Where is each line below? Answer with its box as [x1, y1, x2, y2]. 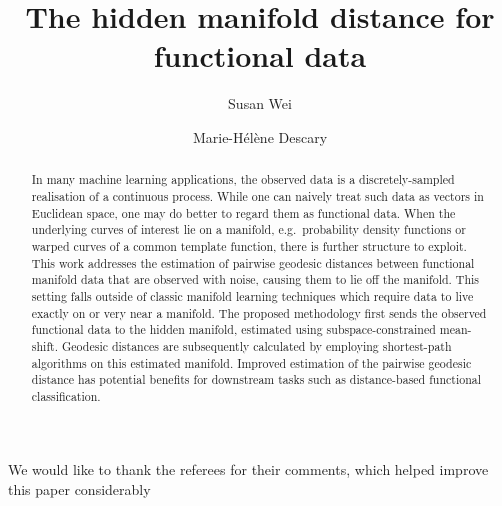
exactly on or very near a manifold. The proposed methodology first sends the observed [31, 304, 487, 321]
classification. [31, 387, 101, 404]
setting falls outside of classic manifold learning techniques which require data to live [31, 287, 474, 304]
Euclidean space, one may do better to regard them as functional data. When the [31, 204, 456, 221]
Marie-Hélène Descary [192, 126, 328, 147]
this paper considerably [8, 479, 151, 500]
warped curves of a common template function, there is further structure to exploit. [31, 237, 467, 254]
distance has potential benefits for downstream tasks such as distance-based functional [31, 371, 482, 388]
